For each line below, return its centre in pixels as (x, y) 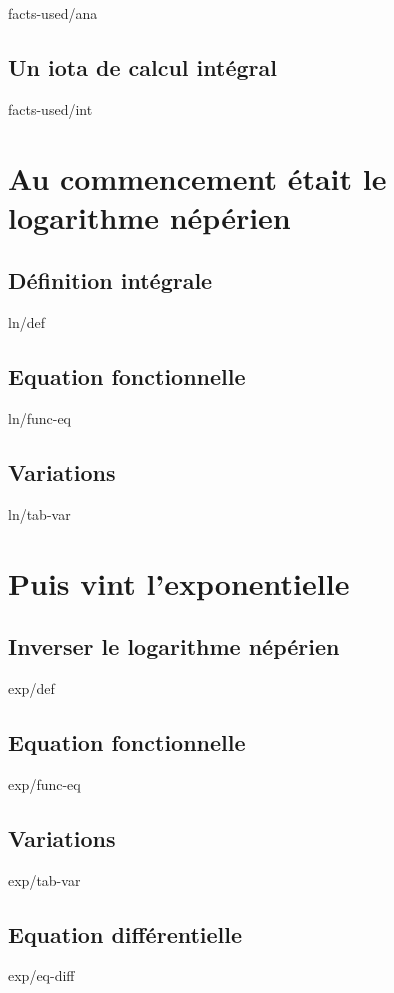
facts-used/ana (53, 13)
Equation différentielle (125, 933)
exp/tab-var (44, 879)
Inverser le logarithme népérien (174, 646)
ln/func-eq (40, 417)
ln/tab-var (39, 513)
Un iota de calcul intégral (142, 66)
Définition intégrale (110, 280)
